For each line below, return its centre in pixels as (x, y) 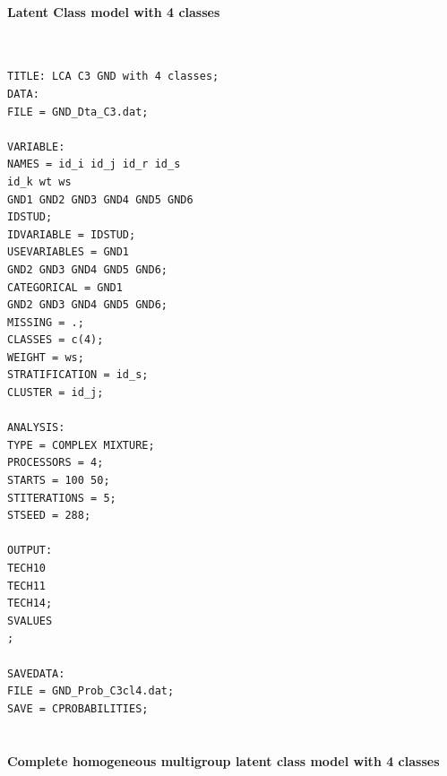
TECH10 (26, 569)
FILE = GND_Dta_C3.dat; (78, 112)
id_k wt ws (39, 181)
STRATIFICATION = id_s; (78, 375)
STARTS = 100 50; (59, 481)
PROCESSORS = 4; (56, 463)
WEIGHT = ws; (46, 357)
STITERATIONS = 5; (62, 498)
